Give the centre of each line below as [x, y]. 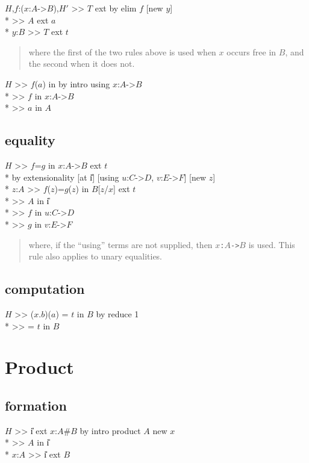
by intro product [110, 430]
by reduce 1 [117, 313]
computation [45, 289]
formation [36, 405]
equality [30, 140]
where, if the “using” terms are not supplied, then [120, 244]
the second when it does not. [82, 64]
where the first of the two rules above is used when [122, 51]
